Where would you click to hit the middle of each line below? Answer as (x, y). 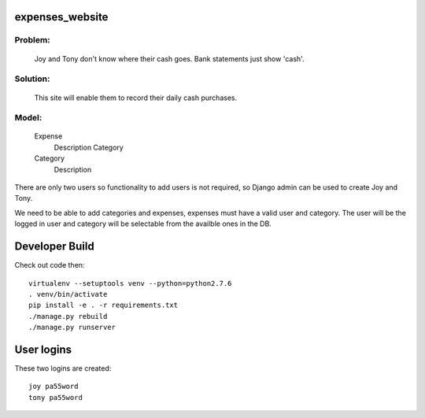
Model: (28, 118)
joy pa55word (54, 387)
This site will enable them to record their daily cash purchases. (136, 98)
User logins (43, 349)
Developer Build (54, 247)
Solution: (32, 79)
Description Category (89, 147)
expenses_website (61, 17)
